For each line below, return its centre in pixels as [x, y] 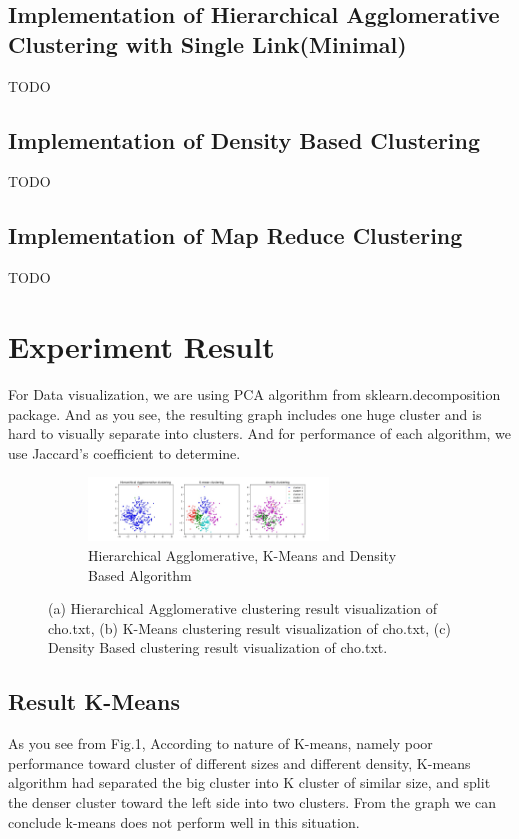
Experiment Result [141, 345]
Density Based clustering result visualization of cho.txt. [218, 647]
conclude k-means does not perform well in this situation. [184, 821]
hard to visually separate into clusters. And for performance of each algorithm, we [260, 433]
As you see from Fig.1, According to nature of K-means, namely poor [220, 743]
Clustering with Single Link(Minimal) [207, 43]
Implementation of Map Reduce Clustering [235, 235]
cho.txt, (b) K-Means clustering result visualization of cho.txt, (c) [249, 627]
